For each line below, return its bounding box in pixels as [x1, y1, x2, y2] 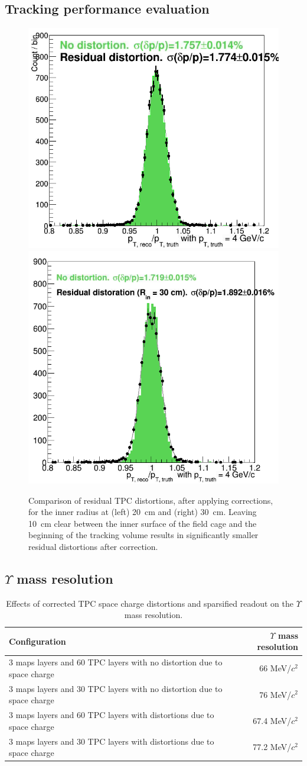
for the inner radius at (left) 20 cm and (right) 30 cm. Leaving [28, 506, 257, 518]
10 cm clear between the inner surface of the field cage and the [28, 517, 257, 529]
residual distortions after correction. [28, 540, 158, 552]
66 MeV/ [259, 662, 292, 674]
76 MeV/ [259, 688, 292, 700]
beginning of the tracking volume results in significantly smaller [28, 529, 259, 541]
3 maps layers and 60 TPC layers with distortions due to [9, 709, 214, 721]
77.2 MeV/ [253, 741, 292, 753]
